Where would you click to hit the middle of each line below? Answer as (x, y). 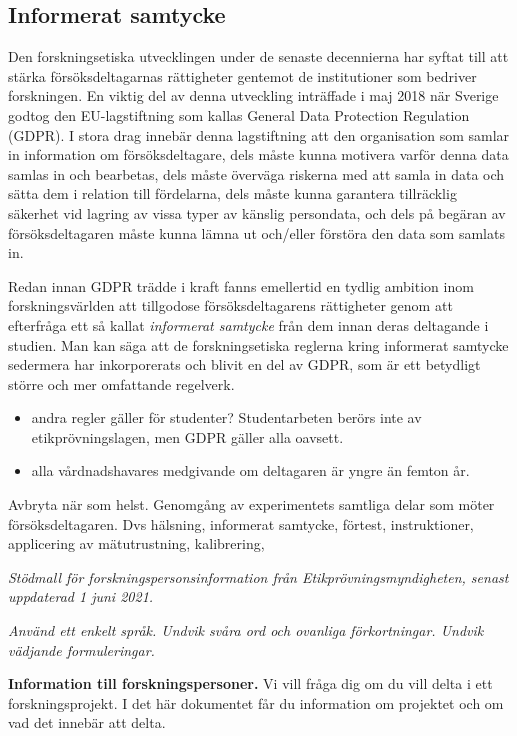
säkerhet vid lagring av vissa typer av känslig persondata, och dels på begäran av (257, 212)
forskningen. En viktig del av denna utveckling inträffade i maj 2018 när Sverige (253, 95)
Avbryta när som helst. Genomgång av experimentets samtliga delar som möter (251, 504)
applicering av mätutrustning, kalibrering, (136, 543)
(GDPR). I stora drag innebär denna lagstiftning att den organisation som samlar (259, 134)
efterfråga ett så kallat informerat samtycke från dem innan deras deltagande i (248, 324)
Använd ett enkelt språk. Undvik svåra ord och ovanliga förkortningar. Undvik (246, 630)
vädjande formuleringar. (81, 649)
